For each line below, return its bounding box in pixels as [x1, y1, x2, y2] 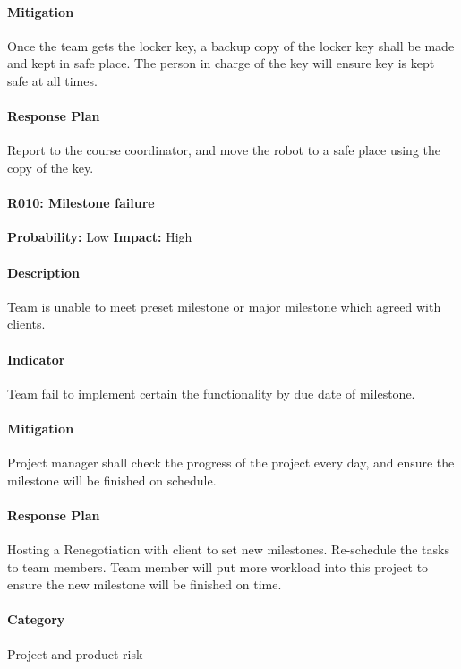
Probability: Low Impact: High [7, 227, 192, 246]
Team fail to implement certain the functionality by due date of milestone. [7, 383, 415, 402]
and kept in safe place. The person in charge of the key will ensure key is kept [7, 54, 435, 73]
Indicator [7, 349, 65, 368]
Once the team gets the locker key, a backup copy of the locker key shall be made [7, 36, 455, 55]
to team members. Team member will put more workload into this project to [7, 557, 429, 576]
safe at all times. [7, 71, 98, 90]
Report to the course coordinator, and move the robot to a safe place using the [7, 141, 440, 159]
